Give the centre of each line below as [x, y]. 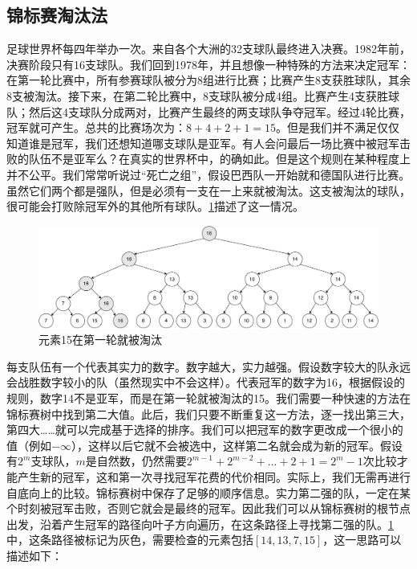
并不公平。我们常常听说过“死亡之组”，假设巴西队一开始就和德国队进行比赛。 [208, 174]
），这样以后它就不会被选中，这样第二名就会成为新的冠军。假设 [237, 445]
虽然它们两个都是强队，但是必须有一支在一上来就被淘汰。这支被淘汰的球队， [208, 190]
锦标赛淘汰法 [57, 15]
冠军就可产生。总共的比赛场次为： [96, 127]
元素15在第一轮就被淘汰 [100, 340]
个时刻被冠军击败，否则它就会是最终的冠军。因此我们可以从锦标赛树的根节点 [208, 508]
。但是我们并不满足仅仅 [338, 127]
